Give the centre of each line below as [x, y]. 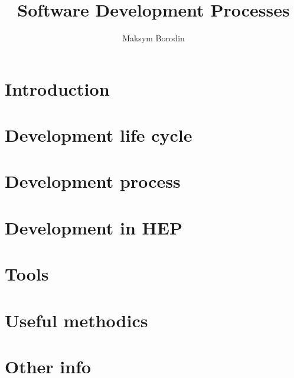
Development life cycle [99, 135]
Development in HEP [94, 227]
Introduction [57, 88]
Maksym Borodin [153, 38]
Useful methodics [76, 320]
